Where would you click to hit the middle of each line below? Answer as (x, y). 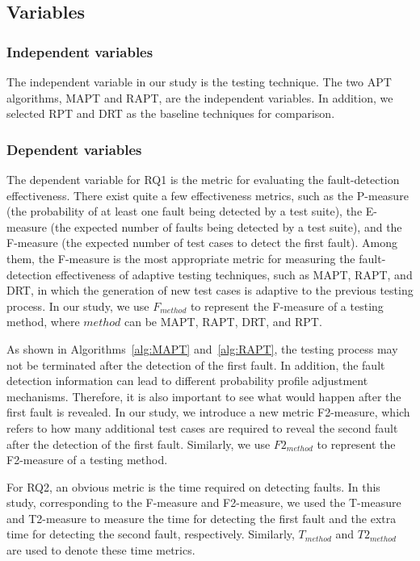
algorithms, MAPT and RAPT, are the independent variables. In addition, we (200, 97)
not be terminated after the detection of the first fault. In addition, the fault (196, 364)
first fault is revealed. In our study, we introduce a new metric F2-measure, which (208, 412)
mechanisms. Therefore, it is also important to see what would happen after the (204, 396)
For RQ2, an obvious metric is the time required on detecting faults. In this (193, 486)
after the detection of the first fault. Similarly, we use (139, 444)
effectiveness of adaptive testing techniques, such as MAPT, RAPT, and (234, 274)
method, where (43, 322)
